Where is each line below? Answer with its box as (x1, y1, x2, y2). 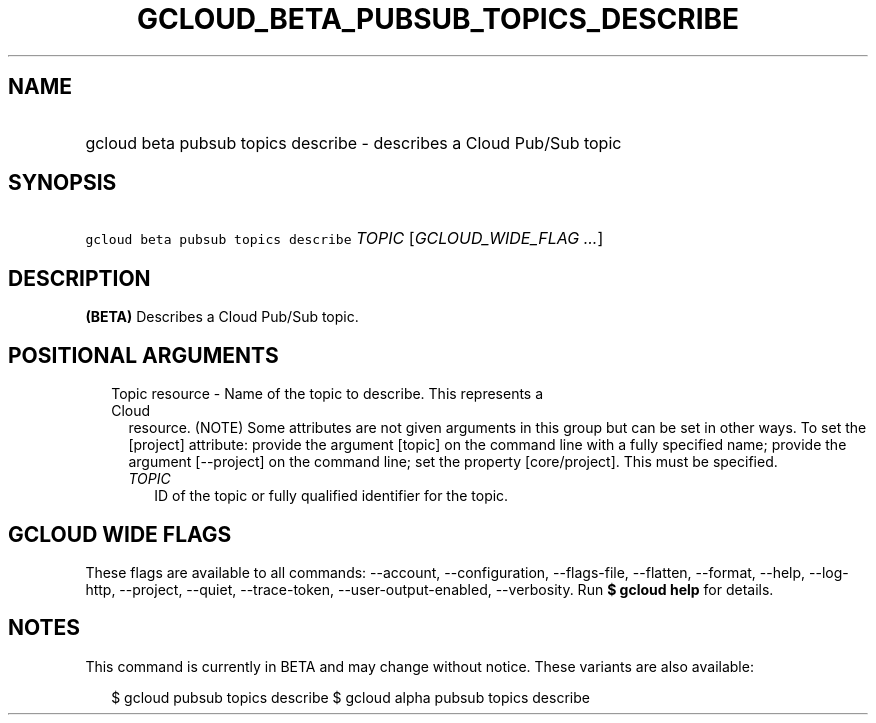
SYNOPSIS (8, 170, 117, 196)
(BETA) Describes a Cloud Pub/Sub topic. (85, 308, 359, 326)
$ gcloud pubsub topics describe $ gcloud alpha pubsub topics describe (111, 688, 590, 706)
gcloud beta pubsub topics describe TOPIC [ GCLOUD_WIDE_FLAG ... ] (85, 228, 604, 249)
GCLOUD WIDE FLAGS (8, 521, 232, 547)
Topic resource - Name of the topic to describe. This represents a (111, 385, 544, 403)
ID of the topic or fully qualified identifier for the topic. (154, 487, 509, 505)
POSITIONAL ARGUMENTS (8, 342, 279, 368)
